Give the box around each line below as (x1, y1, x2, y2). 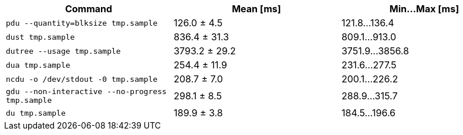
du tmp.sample (6, 108, 66, 117)
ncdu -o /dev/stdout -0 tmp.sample (6, 74, 158, 84)
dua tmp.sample (6, 60, 70, 70)
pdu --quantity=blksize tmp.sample (6, 18, 158, 27)
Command (65, 3, 113, 15)
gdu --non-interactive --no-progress (6, 87, 167, 96)
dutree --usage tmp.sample (6, 46, 121, 56)
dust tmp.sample (6, 32, 75, 41)
